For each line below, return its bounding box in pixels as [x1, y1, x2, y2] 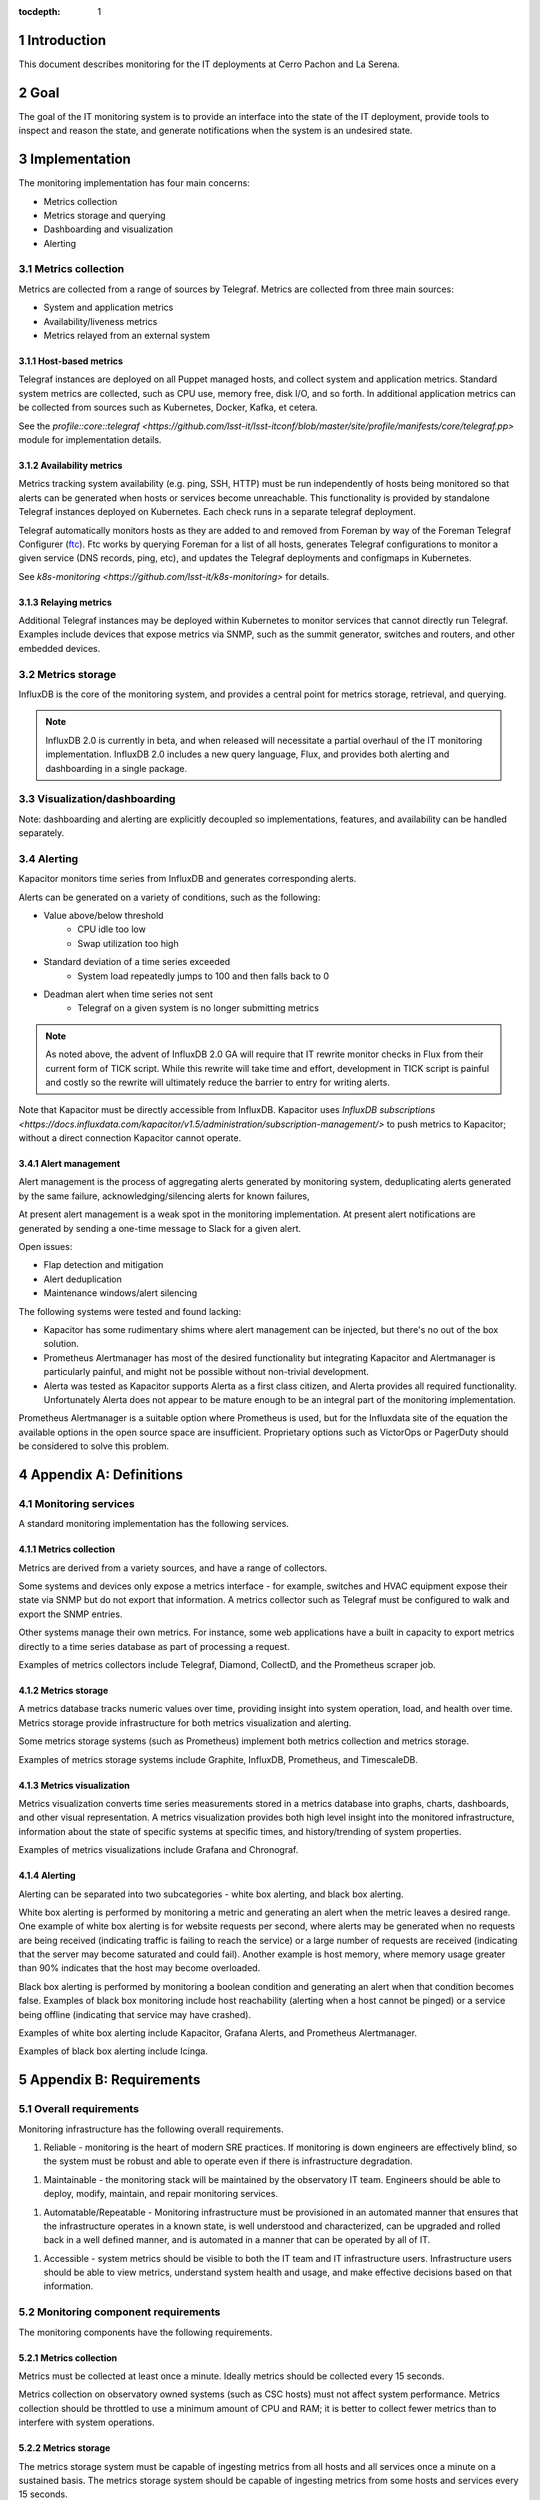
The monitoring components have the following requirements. [18, 2326, 273, 2338]
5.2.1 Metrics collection [18, 2351, 118, 2364]
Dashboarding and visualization [43, 223, 174, 235]
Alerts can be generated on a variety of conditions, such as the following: [18, 891, 321, 903]
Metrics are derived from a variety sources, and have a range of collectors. [18, 1561, 328, 1574]
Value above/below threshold [43, 910, 164, 921]
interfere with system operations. [18, 2416, 155, 2429]
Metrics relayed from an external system [43, 329, 210, 341]
